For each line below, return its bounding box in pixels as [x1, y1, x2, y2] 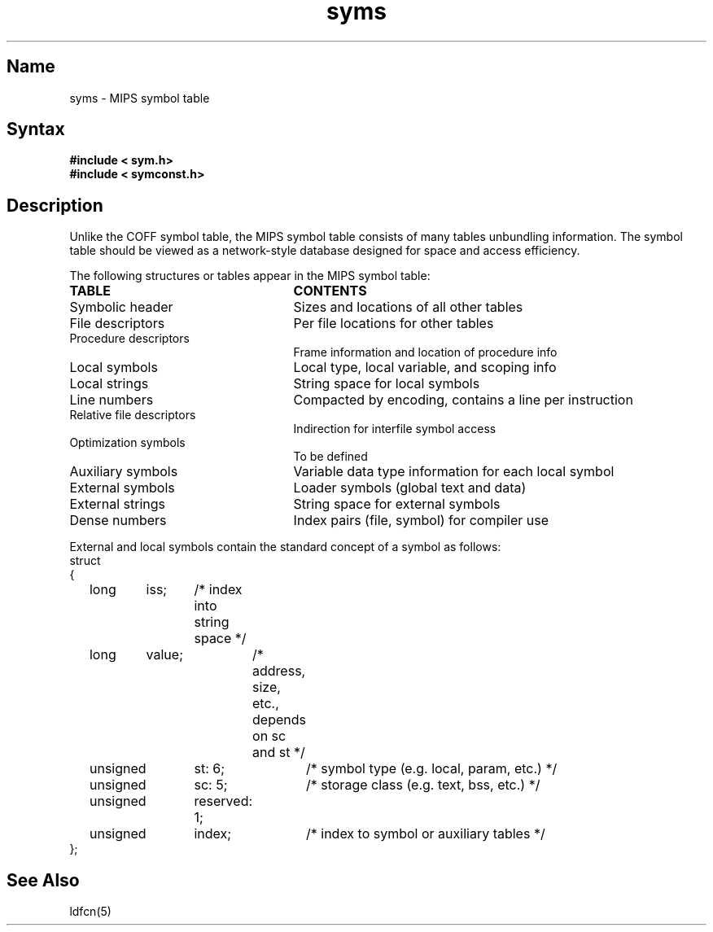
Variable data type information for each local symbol [293, 463, 615, 480]
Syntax [7, 119, 65, 140]
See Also [7, 869, 80, 890]
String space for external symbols [293, 496, 501, 513]
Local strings [69, 375, 149, 392]
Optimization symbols [69, 435, 186, 450]
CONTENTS [293, 282, 367, 300]
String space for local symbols [293, 375, 480, 392]
